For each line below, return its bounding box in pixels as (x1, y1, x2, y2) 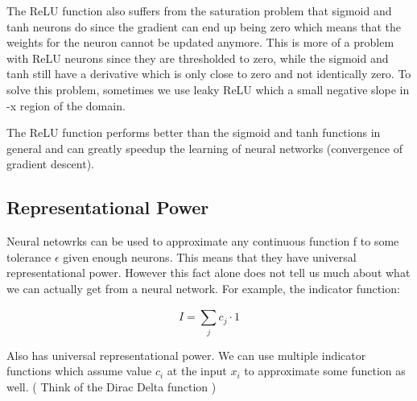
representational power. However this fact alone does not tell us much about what (6, 264, 411, 281)
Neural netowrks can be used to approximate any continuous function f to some (6, 233, 399, 250)
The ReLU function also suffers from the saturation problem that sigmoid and (6, 2, 392, 19)
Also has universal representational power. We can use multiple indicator (6, 346, 366, 363)
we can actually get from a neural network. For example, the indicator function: (6, 279, 400, 296)
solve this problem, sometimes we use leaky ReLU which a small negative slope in (6, 81, 410, 97)
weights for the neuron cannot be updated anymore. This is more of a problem (6, 34, 394, 51)
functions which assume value (6, 362, 152, 379)
